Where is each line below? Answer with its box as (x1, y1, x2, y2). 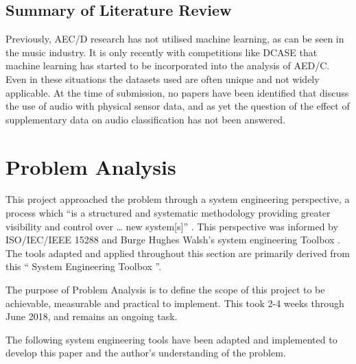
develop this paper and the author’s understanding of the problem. (5, 345, 286, 360)
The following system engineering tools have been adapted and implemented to (5, 332, 337, 346)
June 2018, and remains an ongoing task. (5, 309, 178, 324)
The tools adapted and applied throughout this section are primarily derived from (5, 245, 350, 260)
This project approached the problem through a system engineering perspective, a (5, 192, 350, 206)
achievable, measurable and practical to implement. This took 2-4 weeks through (5, 295, 344, 310)
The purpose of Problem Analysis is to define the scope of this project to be (5, 282, 325, 297)
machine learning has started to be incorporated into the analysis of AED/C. (5, 58, 330, 73)
